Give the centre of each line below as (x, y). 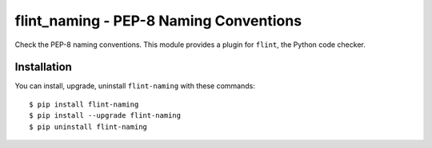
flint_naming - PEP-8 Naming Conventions (158, 21)
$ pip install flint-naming (84, 104)
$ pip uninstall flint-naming (88, 127)
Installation (43, 67)
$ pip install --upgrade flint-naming (105, 116)
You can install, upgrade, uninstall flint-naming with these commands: (135, 86)
